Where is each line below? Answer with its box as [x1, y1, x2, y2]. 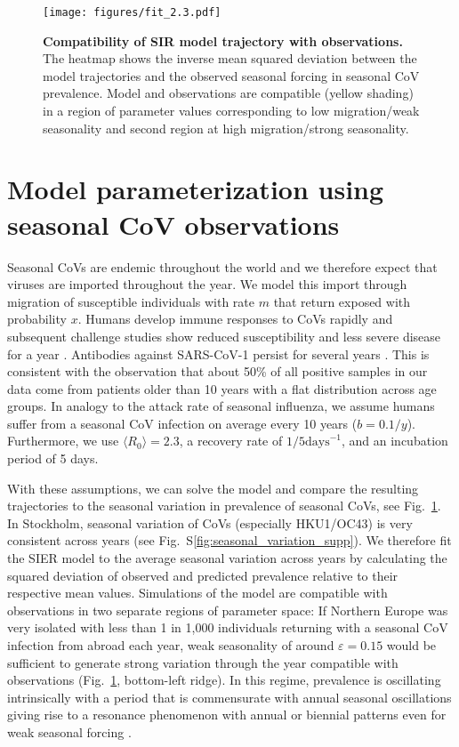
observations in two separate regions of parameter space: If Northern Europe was [7, 600, 448, 619]
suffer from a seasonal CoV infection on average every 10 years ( [7, 414, 358, 432]
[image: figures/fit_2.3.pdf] [43, 6, 221, 19]
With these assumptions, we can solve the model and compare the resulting [7, 478, 419, 497]
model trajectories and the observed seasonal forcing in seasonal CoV [43, 66, 420, 84]
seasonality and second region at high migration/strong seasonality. [43, 118, 409, 137]
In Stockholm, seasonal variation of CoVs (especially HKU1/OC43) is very [7, 513, 413, 532]
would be [386, 636, 437, 654]
